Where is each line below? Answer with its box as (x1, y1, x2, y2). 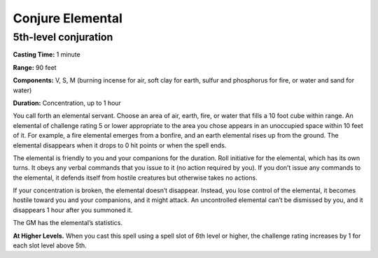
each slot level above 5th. (13, 241, 87, 250)
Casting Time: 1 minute (13, 50, 80, 59)
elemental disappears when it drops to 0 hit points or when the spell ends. (13, 141, 227, 150)
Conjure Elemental (13, 10, 122, 26)
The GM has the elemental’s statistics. (13, 219, 122, 227)
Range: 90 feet (13, 63, 57, 71)
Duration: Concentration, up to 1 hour (13, 99, 122, 107)
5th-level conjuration (13, 31, 113, 43)
